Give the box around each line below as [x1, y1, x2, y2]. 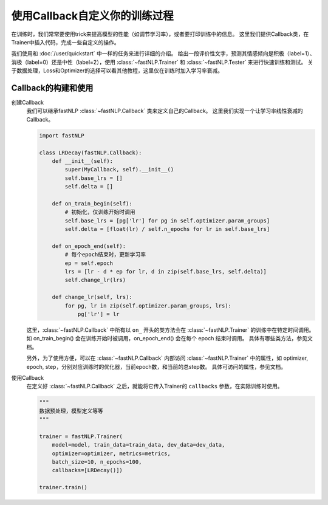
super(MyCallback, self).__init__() [64, 166, 174, 173]
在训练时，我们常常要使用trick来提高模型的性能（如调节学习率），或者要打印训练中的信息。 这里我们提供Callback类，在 [11, 30, 309, 38]
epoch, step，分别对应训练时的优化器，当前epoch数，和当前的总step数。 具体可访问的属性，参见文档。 [26, 363, 287, 370]
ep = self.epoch [64, 259, 114, 267]
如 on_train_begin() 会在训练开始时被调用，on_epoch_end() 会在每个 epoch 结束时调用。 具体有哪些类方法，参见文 [26, 335, 313, 342]
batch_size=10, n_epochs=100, [52, 459, 142, 465]
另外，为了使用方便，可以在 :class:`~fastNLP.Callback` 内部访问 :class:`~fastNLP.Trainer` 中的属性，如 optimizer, [26, 354, 309, 362]
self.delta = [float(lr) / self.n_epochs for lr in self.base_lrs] [64, 225, 270, 233]
